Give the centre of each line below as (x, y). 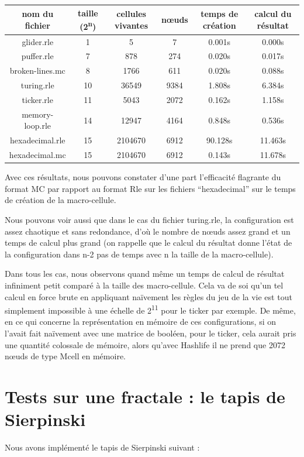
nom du (38, 14)
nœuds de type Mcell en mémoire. (65, 356)
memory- (38, 114)
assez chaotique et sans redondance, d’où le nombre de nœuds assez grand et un (148, 231)
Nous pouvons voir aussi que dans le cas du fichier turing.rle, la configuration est (149, 219)
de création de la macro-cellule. (61, 200)
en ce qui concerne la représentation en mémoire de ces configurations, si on (141, 322)
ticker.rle (37, 99)
